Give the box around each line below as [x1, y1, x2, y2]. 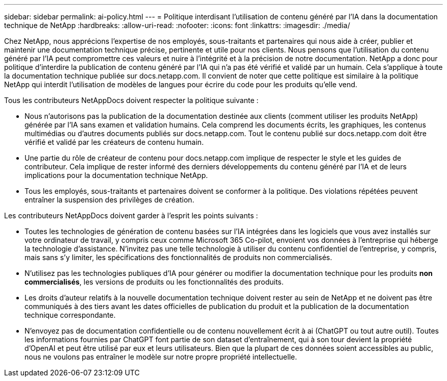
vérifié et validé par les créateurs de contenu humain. [24, 138, 204, 146]
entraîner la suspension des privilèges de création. [24, 195, 194, 204]
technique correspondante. [24, 311, 116, 319]
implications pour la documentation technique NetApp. [24, 171, 208, 180]
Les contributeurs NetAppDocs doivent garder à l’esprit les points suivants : [4, 211, 258, 220]
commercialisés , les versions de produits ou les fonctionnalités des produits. [24, 277, 284, 286]
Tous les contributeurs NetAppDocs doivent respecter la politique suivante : [4, 96, 259, 105]
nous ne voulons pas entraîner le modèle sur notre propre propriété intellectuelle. [24, 352, 297, 361]
